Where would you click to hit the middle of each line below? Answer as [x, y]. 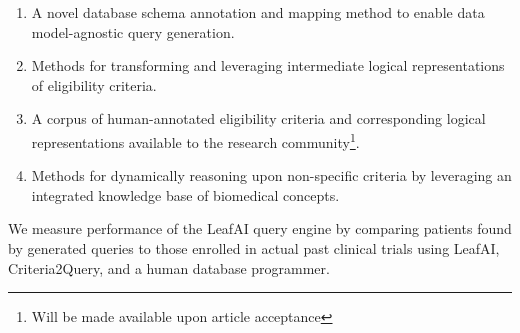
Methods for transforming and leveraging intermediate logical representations [268, 65]
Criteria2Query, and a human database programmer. [169, 267]
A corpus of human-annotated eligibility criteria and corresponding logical [258, 118]
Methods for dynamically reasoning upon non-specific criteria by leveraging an [271, 175]
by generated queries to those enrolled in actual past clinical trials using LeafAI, [254, 248]
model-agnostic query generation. [133, 31]
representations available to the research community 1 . [195, 140]
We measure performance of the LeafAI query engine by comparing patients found [260, 228]
